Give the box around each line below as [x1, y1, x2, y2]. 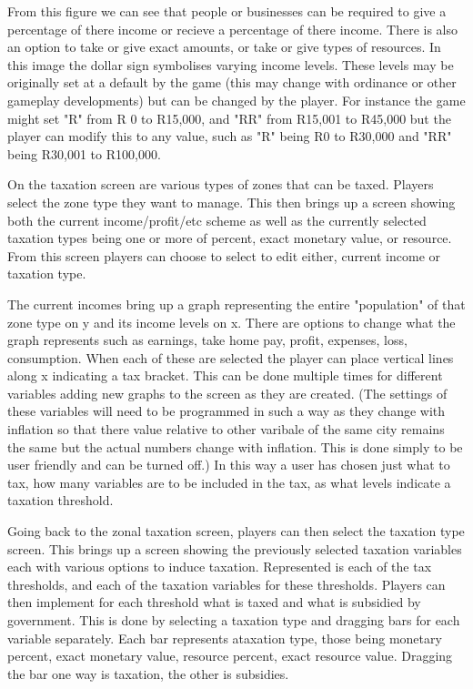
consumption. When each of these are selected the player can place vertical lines [7, 348, 454, 367]
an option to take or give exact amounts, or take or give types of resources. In [7, 37, 441, 56]
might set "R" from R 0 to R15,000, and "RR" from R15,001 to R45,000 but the [7, 108, 451, 127]
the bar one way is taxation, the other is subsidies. [7, 664, 289, 683]
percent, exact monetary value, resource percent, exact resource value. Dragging [7, 646, 453, 665]
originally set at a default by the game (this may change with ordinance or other [7, 73, 457, 92]
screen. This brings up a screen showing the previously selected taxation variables [7, 539, 462, 558]
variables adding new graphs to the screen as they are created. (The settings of [7, 383, 448, 402]
